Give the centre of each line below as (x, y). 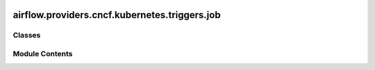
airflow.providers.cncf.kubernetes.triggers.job (117, 15)
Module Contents (43, 53)
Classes (27, 35)
